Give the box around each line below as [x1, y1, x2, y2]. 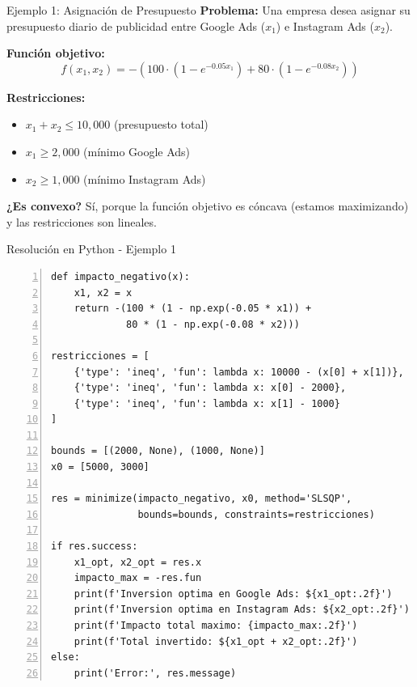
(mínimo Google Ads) [83, 142, 191, 159]
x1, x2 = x [74, 286, 133, 299]
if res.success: [51, 541, 138, 553]
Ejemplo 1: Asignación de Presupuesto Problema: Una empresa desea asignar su [6, 2, 411, 18]
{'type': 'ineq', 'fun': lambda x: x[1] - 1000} [74, 397, 340, 409]
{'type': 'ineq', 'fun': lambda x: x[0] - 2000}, [74, 382, 347, 394]
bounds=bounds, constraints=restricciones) [137, 508, 375, 520]
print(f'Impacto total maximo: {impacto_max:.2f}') [74, 620, 358, 631]
